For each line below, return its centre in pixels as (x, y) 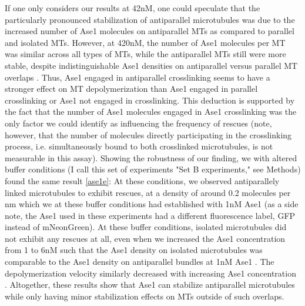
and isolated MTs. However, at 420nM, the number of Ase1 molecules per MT (145, 42)
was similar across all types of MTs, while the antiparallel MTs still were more (145, 54)
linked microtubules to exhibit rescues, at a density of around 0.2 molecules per (148, 192)
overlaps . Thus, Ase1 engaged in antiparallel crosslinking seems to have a (138, 77)
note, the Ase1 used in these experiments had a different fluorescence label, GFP (150, 215)
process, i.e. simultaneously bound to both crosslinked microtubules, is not (139, 146)
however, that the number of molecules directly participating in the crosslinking (148, 134)
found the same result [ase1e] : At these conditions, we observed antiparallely (142, 180)
